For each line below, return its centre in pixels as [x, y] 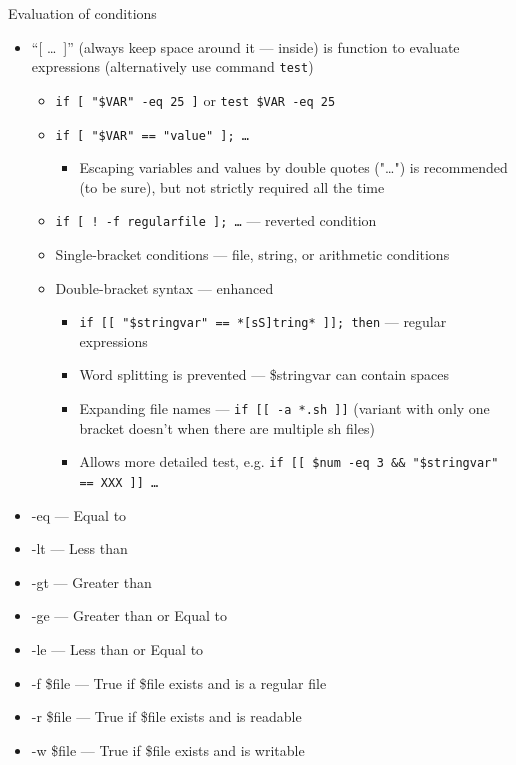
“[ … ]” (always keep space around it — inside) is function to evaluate [245, 46]
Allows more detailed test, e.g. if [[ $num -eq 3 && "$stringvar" [289, 461]
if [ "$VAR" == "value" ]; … [152, 135]
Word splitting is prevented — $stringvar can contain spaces [264, 374]
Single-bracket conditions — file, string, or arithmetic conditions [252, 254]
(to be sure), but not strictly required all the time [232, 186]
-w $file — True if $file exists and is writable [168, 749]
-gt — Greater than [91, 581]
